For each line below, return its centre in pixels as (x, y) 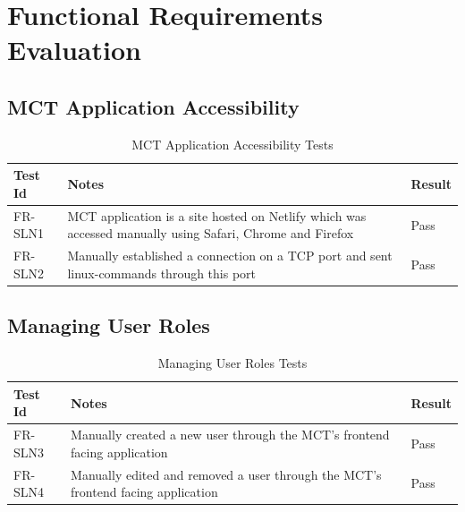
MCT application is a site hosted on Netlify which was (217, 215)
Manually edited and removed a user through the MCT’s (226, 474)
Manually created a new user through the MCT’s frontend (230, 435)
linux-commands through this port (162, 273)
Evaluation (74, 50)
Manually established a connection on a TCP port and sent (230, 256)
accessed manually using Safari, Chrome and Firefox (211, 233)
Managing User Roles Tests (232, 363)
